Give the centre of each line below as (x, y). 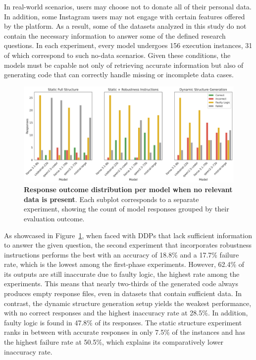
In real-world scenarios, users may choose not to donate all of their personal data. (128, 6)
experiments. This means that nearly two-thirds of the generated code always (121, 283)
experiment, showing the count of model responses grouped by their (127, 209)
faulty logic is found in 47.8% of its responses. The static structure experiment (123, 322)
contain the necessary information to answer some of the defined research (115, 35)
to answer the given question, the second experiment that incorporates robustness (128, 245)
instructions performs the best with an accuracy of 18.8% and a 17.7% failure (122, 254)
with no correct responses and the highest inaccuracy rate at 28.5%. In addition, (126, 313)
